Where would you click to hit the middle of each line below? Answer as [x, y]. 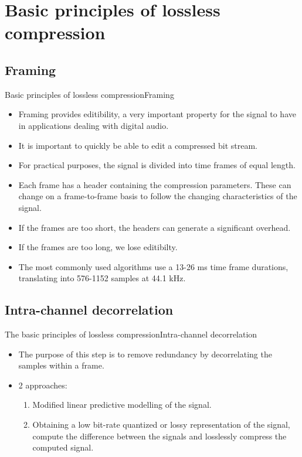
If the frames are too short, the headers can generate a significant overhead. [155, 227]
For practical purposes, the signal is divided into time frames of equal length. [157, 165]
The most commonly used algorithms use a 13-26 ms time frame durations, [153, 266]
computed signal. [63, 447]
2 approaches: [43, 385]
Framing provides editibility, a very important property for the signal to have [157, 114]
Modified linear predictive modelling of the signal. [122, 405]
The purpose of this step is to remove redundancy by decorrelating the [145, 354]
